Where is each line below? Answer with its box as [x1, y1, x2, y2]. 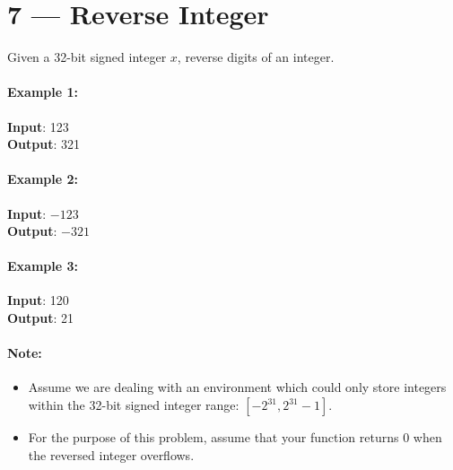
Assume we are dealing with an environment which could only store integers [28, 378, 447, 396]
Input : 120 [7, 291, 69, 309]
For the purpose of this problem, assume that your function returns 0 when [28, 428, 442, 447]
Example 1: [7, 83, 78, 101]
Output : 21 [7, 309, 74, 327]
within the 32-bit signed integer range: [28, 396, 240, 414]
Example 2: [7, 170, 78, 188]
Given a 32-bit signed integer [7, 48, 167, 66]
